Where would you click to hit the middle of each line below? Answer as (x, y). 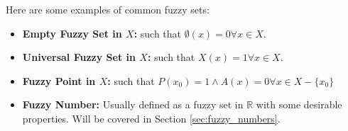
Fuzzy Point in (59, 80)
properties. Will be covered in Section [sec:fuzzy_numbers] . (151, 118)
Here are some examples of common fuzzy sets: (108, 9)
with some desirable (299, 104)
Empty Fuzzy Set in (72, 33)
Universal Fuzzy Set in (79, 57)
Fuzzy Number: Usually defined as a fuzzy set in (133, 104)
